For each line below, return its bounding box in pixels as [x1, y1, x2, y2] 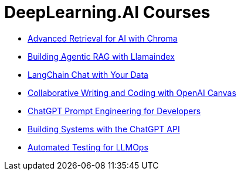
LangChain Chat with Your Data [28, 69, 148, 80]
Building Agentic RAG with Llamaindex [28, 51, 175, 61]
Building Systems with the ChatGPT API [28, 123, 180, 134]
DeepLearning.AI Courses [4, 2, 211, 22]
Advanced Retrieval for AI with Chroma [28, 33, 178, 43]
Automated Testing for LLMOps [28, 142, 148, 152]
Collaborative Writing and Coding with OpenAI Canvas [28, 87, 236, 98]
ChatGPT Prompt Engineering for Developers [28, 105, 201, 116]
